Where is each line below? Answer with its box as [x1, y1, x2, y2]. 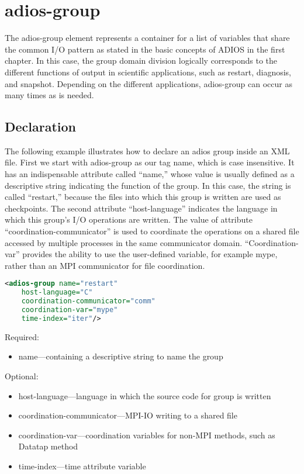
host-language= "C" [21, 288, 93, 297]
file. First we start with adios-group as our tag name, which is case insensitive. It [5, 156, 295, 168]
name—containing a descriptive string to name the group [18, 350, 223, 362]
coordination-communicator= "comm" [21, 297, 156, 306]
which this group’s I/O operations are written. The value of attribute [5, 213, 253, 226]
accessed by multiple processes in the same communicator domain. [5, 236, 243, 248]
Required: [5, 330, 39, 342]
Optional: [5, 369, 39, 382]
